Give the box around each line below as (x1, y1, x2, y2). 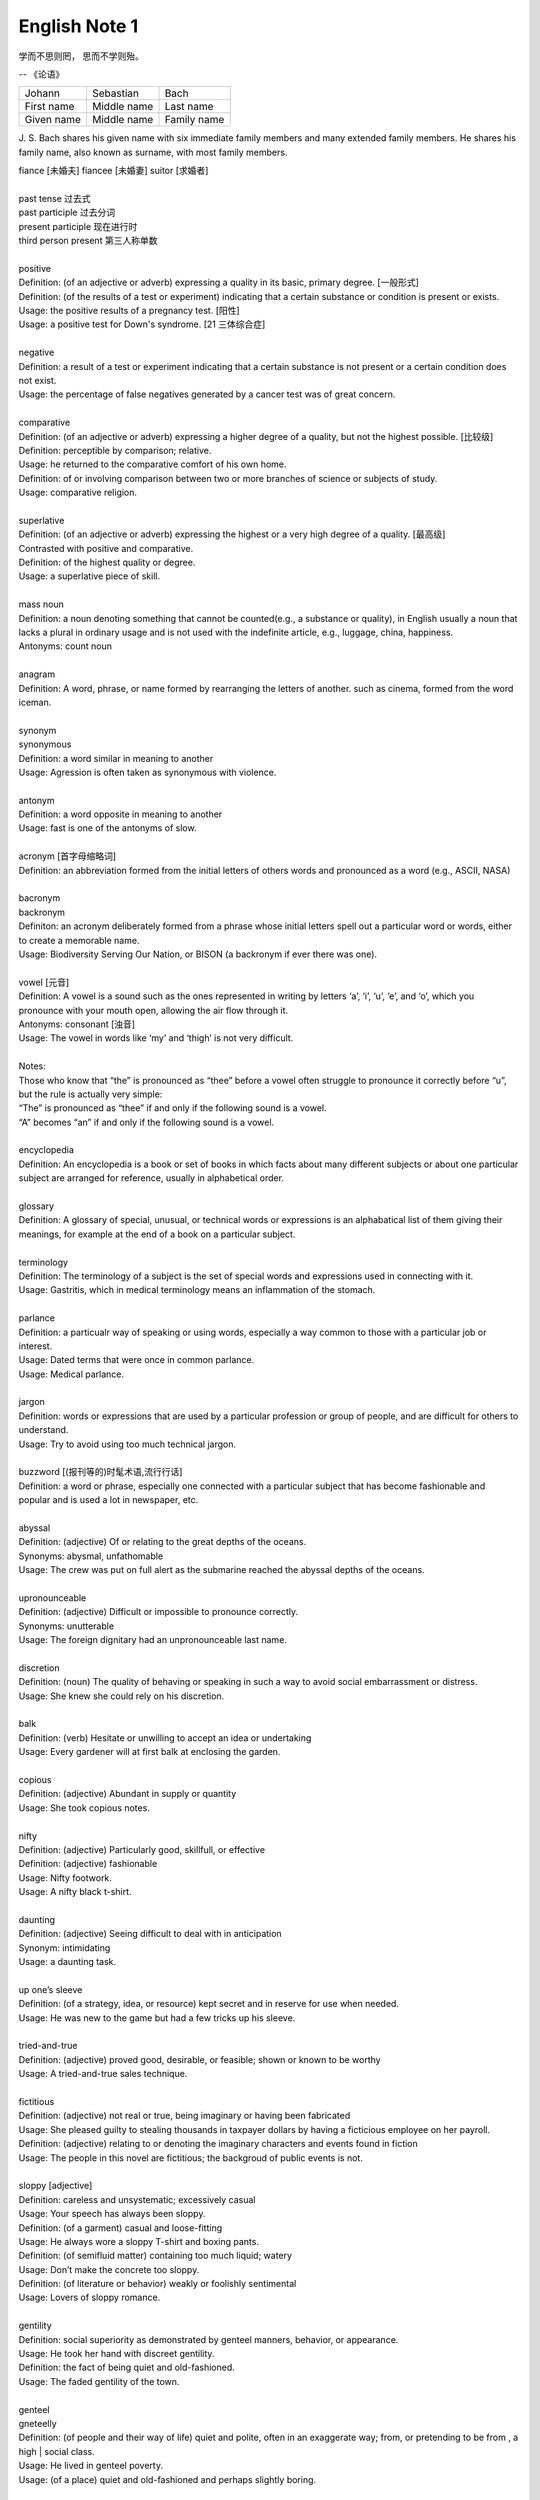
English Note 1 (18, 15, 139, 37)
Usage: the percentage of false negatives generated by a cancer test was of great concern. (18, 388, 396, 400)
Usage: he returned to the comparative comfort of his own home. (18, 458, 287, 470)
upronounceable (18, 1591, 87, 1604)
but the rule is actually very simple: (18, 1088, 163, 1100)
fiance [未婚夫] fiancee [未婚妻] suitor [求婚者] (18, 165, 209, 177)
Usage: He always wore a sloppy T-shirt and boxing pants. (18, 2235, 260, 2247)
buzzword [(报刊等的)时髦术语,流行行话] (18, 1466, 183, 1478)
